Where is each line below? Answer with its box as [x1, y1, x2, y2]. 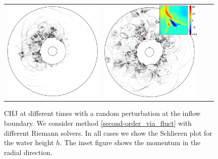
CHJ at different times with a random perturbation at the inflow [4, 108, 201, 118]
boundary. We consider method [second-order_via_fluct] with [4, 118, 192, 128]
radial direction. [4, 147, 53, 157]
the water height [4, 137, 54, 148]
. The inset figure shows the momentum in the [60, 137, 201, 148]
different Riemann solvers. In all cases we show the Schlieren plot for [4, 127, 213, 138]
